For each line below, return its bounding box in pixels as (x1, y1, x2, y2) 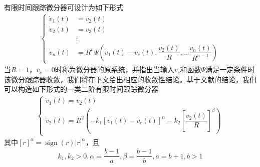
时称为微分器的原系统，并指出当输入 (55, 64, 174, 75)
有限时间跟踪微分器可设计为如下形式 (4, 2, 123, 12)
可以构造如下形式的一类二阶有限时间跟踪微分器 (4, 84, 158, 94)
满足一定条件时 (205, 64, 255, 75)
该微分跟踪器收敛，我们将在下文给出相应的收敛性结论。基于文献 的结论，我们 (4, 74, 256, 84)
